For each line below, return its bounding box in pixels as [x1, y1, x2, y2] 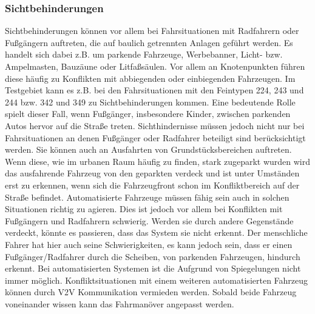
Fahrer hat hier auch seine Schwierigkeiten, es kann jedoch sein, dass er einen [5, 238, 293, 250]
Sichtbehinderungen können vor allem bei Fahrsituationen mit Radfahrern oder [5, 24, 299, 37]
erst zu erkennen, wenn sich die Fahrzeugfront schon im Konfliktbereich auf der [5, 178, 300, 191]
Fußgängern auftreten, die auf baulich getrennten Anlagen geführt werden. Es [5, 36, 293, 48]
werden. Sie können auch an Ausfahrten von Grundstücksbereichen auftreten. [5, 143, 292, 156]
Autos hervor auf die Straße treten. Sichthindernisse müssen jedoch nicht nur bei [5, 119, 305, 132]
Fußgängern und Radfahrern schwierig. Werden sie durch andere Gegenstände [5, 214, 294, 227]
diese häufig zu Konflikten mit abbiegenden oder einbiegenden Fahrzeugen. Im [5, 72, 296, 84]
